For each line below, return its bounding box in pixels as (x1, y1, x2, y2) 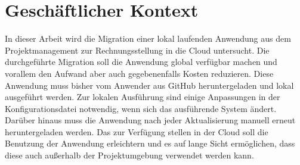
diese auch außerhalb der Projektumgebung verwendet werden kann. (5, 149, 254, 161)
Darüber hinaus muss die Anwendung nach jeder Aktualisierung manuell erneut (5, 114, 296, 126)
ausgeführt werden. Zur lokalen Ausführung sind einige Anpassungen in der (5, 91, 280, 103)
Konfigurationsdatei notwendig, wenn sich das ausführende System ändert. (5, 102, 277, 114)
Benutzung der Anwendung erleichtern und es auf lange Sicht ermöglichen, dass (5, 137, 295, 150)
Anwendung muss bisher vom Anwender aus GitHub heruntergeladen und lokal (5, 79, 294, 91)
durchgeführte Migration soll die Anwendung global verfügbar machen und (5, 55, 277, 68)
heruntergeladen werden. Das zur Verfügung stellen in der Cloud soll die (5, 125, 268, 138)
